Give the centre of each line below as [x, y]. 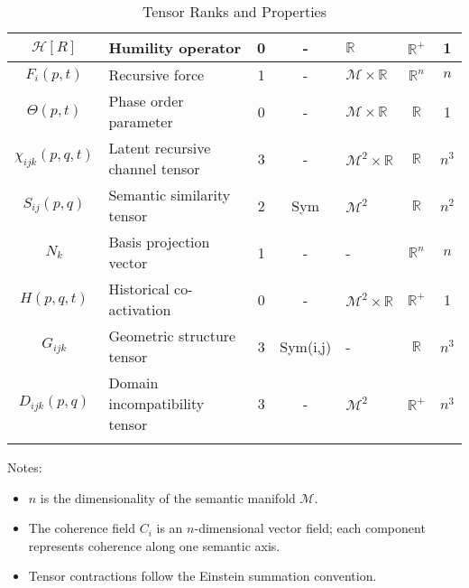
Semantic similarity [170, 195]
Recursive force [156, 75]
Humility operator [175, 47]
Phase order [146, 101]
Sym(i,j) [306, 346]
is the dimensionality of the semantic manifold [168, 497]
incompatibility [156, 403]
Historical [139, 289]
